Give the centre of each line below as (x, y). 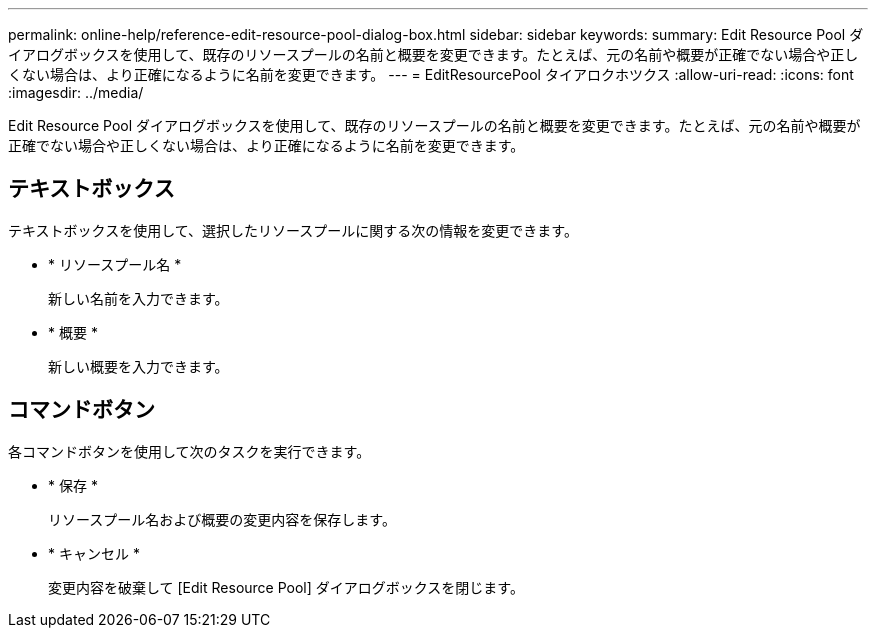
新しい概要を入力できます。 (138, 366)
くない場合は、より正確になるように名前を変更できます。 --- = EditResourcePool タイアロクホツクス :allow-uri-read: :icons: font (431, 74)
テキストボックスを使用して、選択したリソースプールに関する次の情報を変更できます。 (293, 230)
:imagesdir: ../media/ (76, 92)
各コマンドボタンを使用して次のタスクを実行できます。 (189, 451)
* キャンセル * (94, 553)
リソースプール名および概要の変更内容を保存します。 (222, 519)
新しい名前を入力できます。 (138, 298)
